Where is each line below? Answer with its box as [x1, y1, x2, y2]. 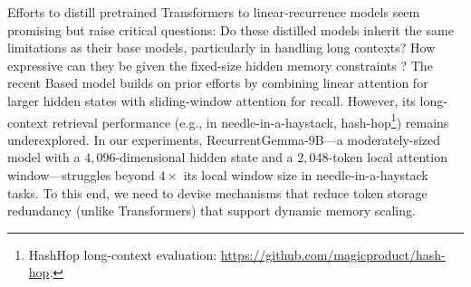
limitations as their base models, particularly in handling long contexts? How [7, 38, 436, 57]
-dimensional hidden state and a [115, 148, 293, 167]
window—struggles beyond [7, 166, 155, 184]
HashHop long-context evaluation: [28, 244, 217, 263]
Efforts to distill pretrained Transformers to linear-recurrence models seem [7, 3, 420, 21]
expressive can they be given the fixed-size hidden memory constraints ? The [7, 55, 433, 74]
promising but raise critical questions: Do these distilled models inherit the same [7, 20, 454, 39]
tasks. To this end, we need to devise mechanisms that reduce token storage [7, 183, 428, 202]
